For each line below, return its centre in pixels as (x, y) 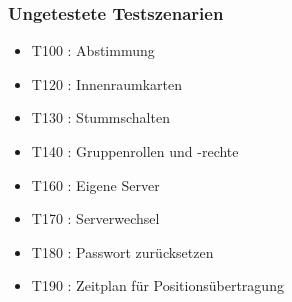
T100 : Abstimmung (93, 50)
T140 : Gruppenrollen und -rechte (135, 151)
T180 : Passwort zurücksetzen (122, 251)
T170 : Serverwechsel (95, 218)
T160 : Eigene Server (95, 184)
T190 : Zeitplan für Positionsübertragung (157, 285)
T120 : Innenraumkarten (107, 83)
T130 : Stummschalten (100, 117)
